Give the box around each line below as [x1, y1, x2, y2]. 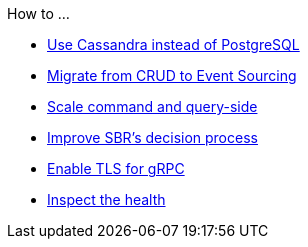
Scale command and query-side [47, 98, 258, 115]
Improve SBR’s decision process [47, 129, 258, 146]
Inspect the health [47, 191, 166, 208]
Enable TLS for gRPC [47, 160, 185, 177]
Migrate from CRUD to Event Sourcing [47, 67, 297, 84]
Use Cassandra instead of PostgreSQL [47, 36, 300, 53]
